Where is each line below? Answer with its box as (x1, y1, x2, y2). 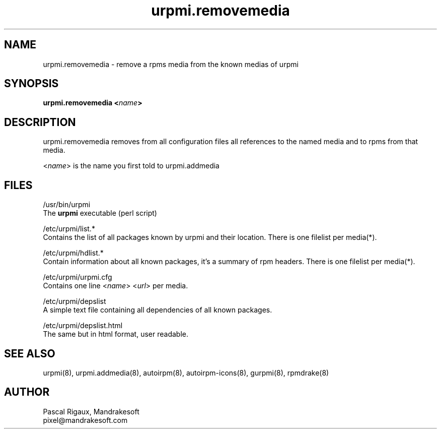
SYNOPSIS (4, 77, 59, 90)
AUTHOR (4, 386, 50, 399)
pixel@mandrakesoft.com (43, 415, 128, 424)
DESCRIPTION (4, 115, 76, 129)
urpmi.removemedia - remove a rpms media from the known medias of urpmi (43, 59, 299, 69)
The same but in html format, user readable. (43, 330, 188, 339)
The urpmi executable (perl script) (43, 209, 157, 218)
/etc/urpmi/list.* (43, 224, 95, 233)
